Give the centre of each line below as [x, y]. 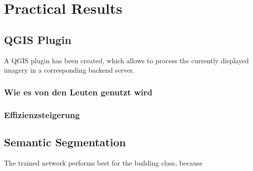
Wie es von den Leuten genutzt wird [78, 92]
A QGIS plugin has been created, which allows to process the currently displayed [126, 60]
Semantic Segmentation [65, 142]
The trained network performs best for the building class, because [103, 162]
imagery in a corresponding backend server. [70, 70]
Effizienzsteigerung [42, 114]
